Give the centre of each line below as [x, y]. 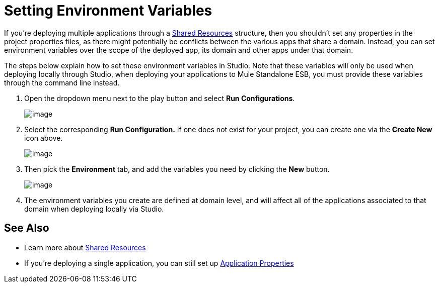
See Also [27, 228]
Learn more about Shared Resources [85, 247]
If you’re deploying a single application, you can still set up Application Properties [159, 263]
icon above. [44, 138]
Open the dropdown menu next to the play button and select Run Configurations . [160, 98]
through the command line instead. [62, 82]
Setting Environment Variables [108, 11]
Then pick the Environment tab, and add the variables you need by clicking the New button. [177, 169]
